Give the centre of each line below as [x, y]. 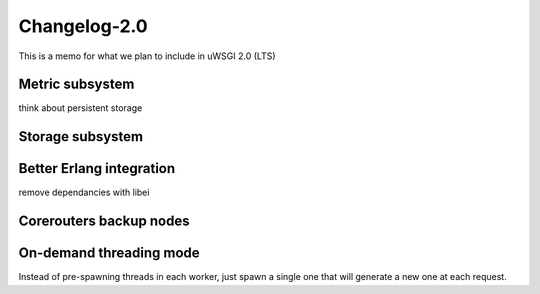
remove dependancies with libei [84, 192]
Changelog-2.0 [83, 26]
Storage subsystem [81, 136]
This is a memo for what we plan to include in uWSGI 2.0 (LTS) [147, 56]
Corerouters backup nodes [104, 221]
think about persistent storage [80, 108]
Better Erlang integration [97, 168]
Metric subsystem [76, 84]
